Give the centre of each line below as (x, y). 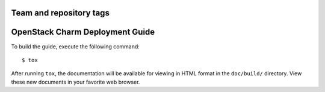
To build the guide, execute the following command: (75, 46)
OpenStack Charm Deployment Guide (83, 32)
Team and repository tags (60, 13)
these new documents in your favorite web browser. (76, 82)
